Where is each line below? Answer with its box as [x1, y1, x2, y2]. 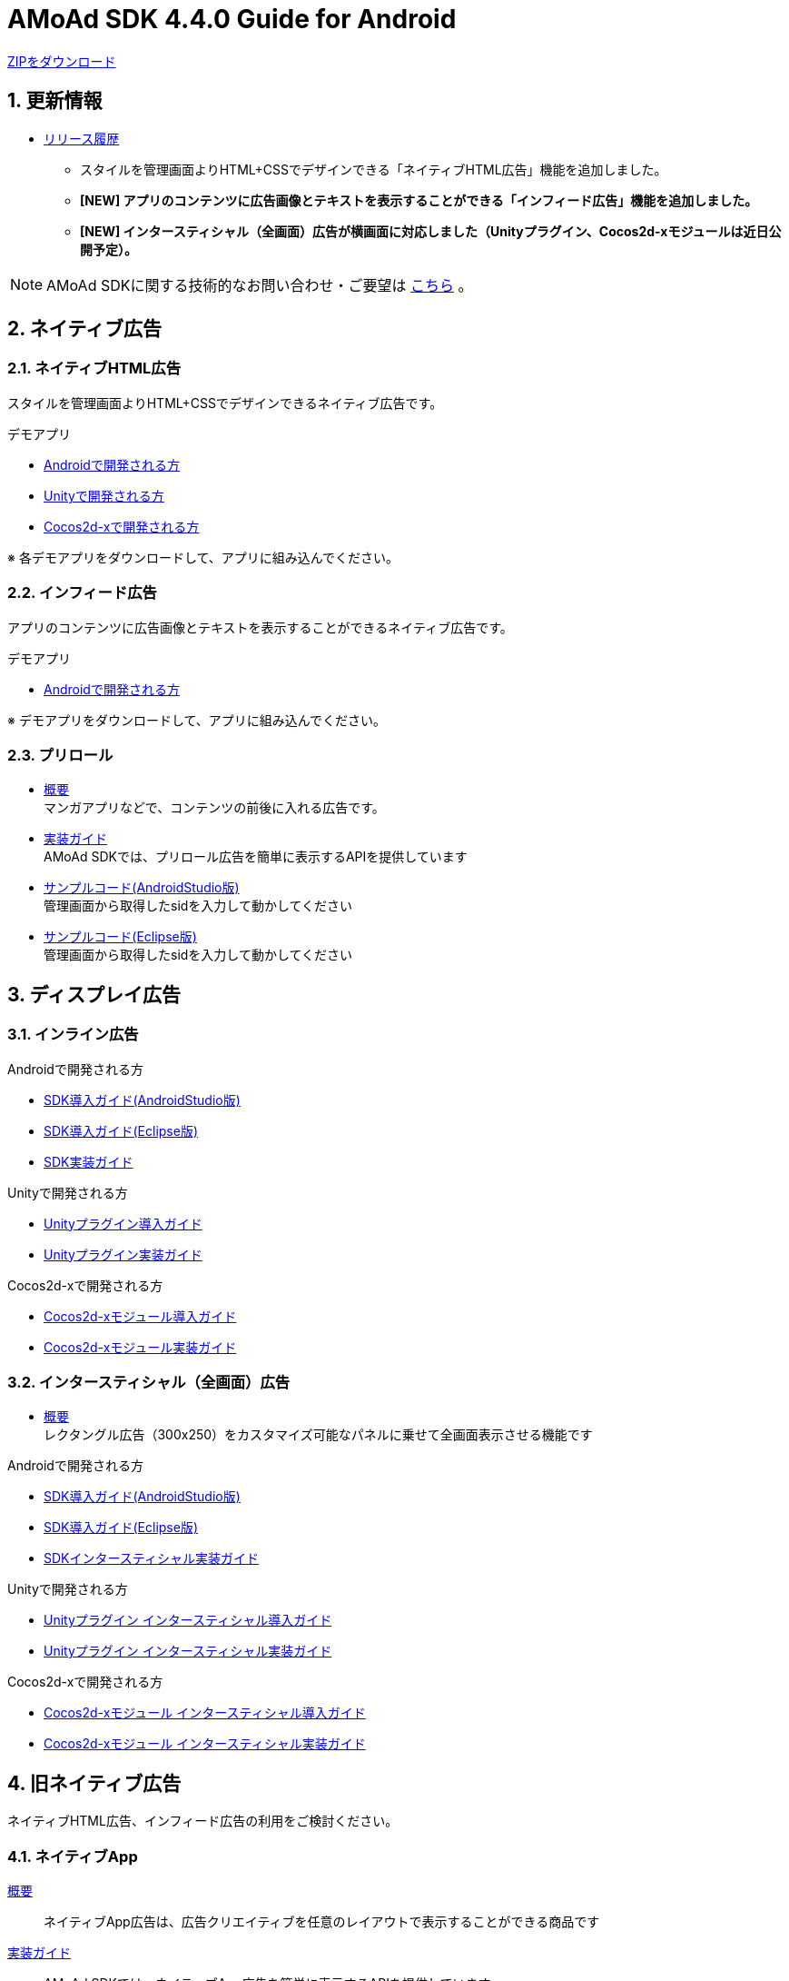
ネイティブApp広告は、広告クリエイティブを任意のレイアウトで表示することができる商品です [44, 1913, 600, 1929]
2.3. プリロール [7, 745, 113, 764]
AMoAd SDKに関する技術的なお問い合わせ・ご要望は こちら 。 [46, 275, 473, 294]
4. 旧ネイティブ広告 [7, 1771, 182, 1795]
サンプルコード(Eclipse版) [44, 929, 197, 945]
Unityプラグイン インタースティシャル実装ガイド [44, 1643, 332, 1659]
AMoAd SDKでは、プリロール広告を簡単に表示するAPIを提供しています [44, 849, 468, 865]
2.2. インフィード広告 [7, 583, 157, 602]
